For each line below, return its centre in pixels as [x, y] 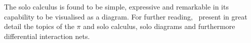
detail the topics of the [39, 26]
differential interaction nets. [47, 36]
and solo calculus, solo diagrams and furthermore [159, 26]
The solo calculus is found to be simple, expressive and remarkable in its [116, 6]
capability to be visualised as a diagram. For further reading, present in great [126, 16]
